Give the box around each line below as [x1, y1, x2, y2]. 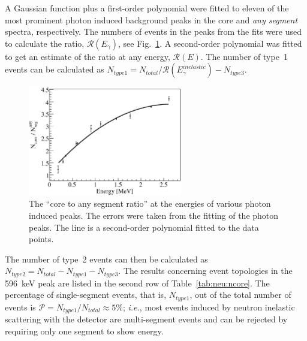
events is [5, 300, 36, 313]
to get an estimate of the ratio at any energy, [5, 50, 170, 62]
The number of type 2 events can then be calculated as [5, 252, 208, 265]
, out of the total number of [189, 288, 291, 301]
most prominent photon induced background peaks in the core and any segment [5, 13, 298, 26]
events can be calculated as [5, 63, 104, 76]
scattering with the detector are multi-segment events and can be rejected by [5, 313, 288, 325]
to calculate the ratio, [5, 37, 85, 49]
